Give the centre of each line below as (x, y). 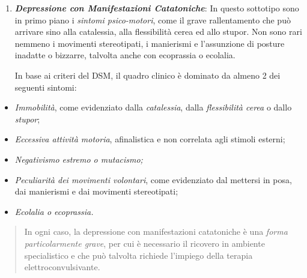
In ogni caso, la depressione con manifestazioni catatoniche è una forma (156, 231)
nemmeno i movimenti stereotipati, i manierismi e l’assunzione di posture (150, 43)
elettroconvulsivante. (62, 267)
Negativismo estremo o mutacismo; (79, 159)
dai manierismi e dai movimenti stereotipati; (96, 191)
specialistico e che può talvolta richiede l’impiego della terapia (138, 255)
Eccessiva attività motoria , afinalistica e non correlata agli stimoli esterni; (150, 139)
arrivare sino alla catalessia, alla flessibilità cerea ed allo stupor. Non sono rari (158, 32)
